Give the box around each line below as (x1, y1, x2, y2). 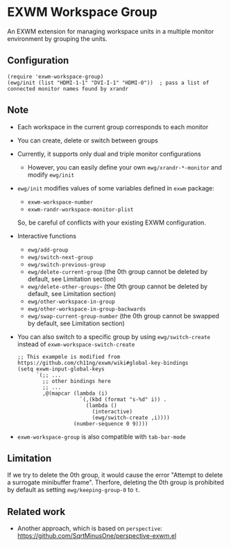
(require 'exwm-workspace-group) (7, 73, 104, 80)
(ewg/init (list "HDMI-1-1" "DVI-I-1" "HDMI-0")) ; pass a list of (7, 79, 209, 86)
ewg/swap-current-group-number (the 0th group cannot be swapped (27, 311, 220, 320)
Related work (7, 505, 66, 518)
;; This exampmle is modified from (17, 353, 121, 360)
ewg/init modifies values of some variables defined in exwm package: (17, 183, 215, 192)
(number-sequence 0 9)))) (73, 420, 148, 427)
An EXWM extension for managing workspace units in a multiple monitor (7, 27, 214, 35)
